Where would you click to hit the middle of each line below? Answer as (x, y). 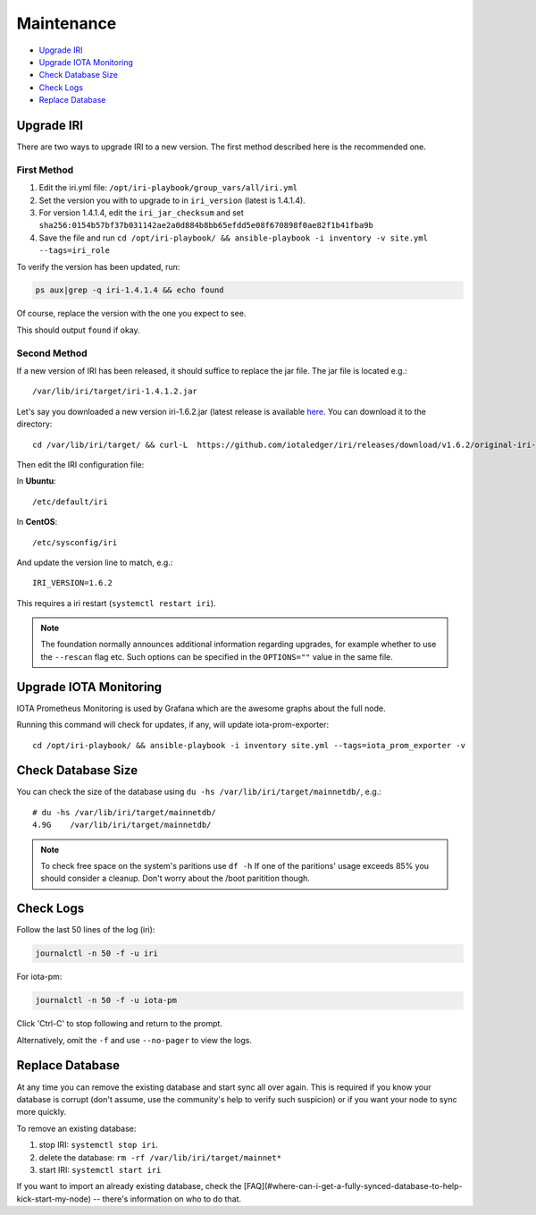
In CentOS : (37, 522)
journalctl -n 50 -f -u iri (96, 953)
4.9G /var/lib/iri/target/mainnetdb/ (122, 825)
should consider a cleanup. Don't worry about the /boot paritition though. (175, 878)
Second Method (52, 353)
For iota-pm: (39, 977)
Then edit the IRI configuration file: (80, 464)
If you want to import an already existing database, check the (129, 1186)
